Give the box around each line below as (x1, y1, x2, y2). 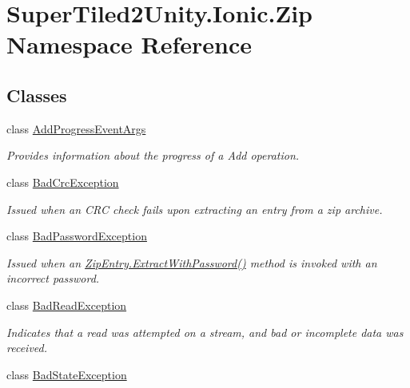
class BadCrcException (6, 173, 119, 190)
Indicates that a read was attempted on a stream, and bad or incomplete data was (6, 323, 404, 340)
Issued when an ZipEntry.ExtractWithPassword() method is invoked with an (6, 254, 377, 271)
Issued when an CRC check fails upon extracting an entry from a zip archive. (6, 200, 383, 217)
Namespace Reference (6, 28, 252, 61)
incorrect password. (6, 270, 100, 287)
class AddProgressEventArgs (6, 120, 146, 137)
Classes (6, 82, 67, 107)
